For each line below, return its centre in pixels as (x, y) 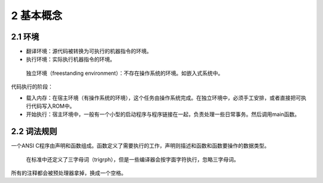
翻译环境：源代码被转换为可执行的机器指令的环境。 (89, 51)
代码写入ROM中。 (53, 106)
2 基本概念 (37, 16)
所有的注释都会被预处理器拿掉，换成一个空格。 (69, 173)
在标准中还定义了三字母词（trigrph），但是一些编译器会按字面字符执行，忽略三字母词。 (132, 159)
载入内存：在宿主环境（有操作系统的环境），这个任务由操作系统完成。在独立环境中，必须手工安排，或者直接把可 (164, 97)
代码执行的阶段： (32, 87)
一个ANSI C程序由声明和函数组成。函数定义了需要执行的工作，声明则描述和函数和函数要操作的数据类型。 (141, 146)
